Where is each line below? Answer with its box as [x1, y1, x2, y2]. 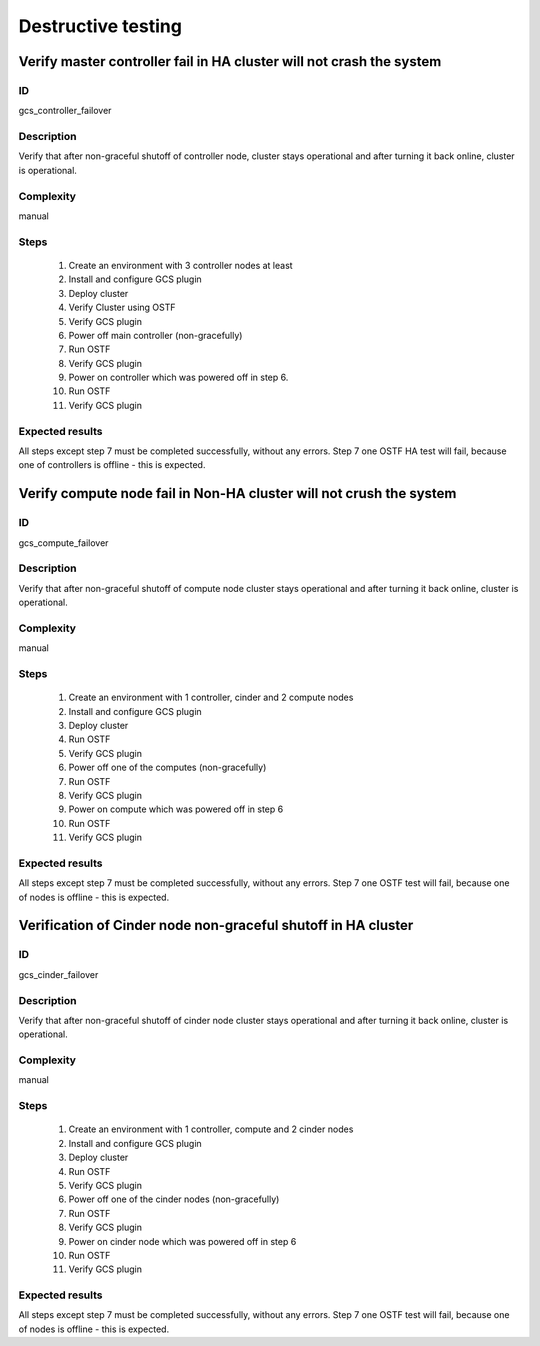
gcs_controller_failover [18, 105, 112, 117]
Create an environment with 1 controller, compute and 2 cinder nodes [68, 1123, 354, 1135]
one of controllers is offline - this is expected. [18, 459, 206, 471]
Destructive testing [18, 15, 182, 37]
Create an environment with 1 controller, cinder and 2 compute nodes [68, 691, 354, 704]
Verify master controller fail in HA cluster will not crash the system [18, 53, 442, 70]
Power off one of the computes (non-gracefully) [68, 761, 267, 774]
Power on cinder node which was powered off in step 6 [68, 1235, 297, 1247]
